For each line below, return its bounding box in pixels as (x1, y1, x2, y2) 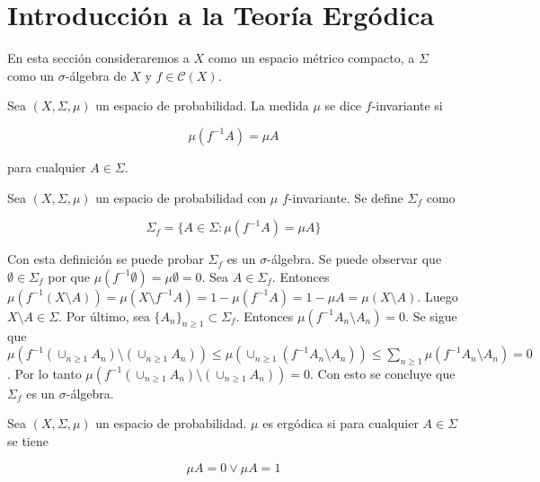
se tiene (7, 432, 49, 451)
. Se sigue (405, 306, 457, 325)
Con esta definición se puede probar (7, 250, 204, 268)
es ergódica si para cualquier (262, 414, 419, 433)
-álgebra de (65, 66, 127, 84)
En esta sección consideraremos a (7, 48, 190, 67)
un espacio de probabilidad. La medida (95, 96, 309, 115)
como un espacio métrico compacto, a (208, 48, 415, 67)
